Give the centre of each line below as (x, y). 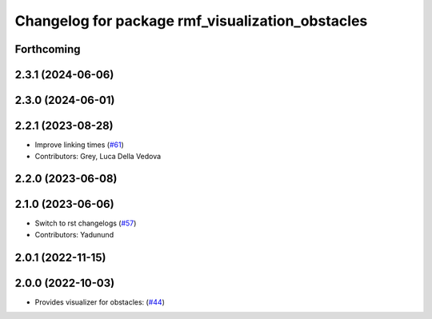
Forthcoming (48, 49)
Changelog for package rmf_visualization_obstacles (191, 21)
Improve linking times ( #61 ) (79, 145)
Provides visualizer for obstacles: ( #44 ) (100, 302)
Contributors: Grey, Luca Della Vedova (98, 156)
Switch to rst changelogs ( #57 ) (86, 223)
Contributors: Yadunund (74, 234)
